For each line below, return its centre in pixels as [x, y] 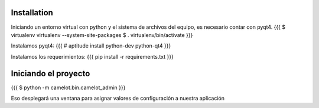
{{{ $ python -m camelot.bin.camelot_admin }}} [68, 87]
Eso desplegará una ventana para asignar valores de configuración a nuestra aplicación [118, 98]
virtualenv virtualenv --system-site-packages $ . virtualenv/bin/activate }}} [102, 35]
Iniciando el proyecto [51, 73]
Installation [32, 13]
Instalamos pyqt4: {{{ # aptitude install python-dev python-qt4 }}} [91, 46]
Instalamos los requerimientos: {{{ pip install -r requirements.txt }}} [92, 56]
